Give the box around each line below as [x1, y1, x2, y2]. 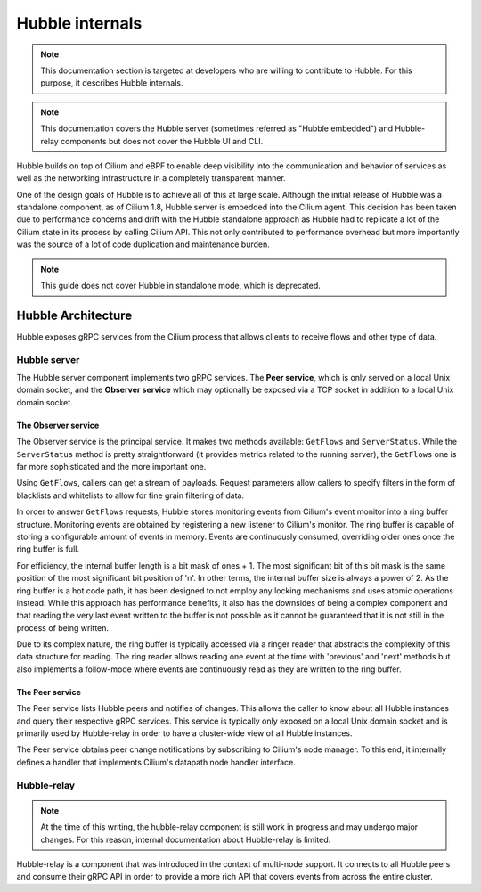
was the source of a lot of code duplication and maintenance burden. [16, 239, 271, 250]
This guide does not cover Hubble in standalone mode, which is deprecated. [40, 281, 321, 291]
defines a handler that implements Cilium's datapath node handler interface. [16, 757, 296, 767]
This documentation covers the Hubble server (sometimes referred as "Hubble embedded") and [40, 123, 394, 134]
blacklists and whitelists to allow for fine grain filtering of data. [16, 490, 245, 501]
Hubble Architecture [16, 307, 133, 323]
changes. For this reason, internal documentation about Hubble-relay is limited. [40, 834, 331, 845]
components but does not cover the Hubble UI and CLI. [61, 135, 264, 146]
